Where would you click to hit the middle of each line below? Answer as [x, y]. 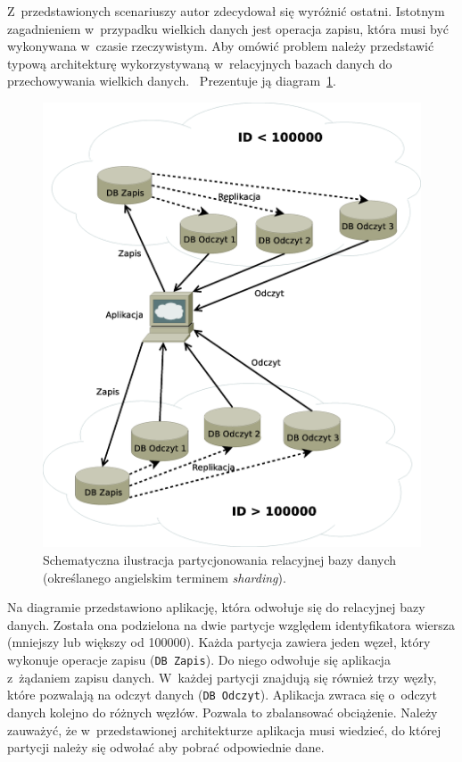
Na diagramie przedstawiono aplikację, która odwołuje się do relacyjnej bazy [216, 607]
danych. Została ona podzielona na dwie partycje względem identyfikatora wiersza [231, 624]
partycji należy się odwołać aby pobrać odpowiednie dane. [166, 747]
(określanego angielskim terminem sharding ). [165, 577]
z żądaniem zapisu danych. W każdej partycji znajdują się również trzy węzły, [222, 677]
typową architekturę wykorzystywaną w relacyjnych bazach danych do [200, 63]
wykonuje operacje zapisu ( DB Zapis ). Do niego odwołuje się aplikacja [199, 659]
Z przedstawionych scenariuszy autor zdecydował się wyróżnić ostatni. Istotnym [226, 11]
